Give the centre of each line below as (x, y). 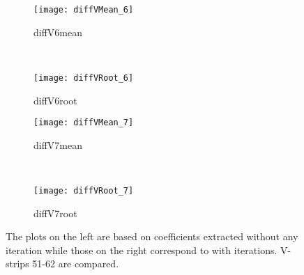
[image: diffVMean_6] (84, 10)
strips (17, 264)
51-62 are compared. (76, 264)
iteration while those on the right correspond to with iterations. (142, 250)
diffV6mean (58, 32)
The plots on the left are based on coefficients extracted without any (152, 236)
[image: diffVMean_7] (84, 123)
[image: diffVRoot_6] (84, 78)
